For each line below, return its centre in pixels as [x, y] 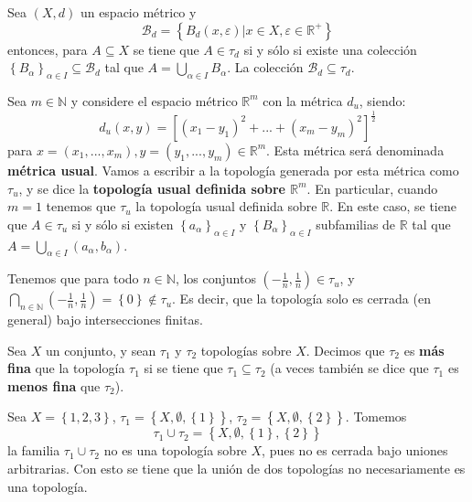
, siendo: [382, 100]
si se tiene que [183, 368]
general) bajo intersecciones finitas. [105, 320]
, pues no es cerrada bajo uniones [355, 450]
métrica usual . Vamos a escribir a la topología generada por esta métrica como [233, 170]
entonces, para [48, 49]
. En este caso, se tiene [393, 206]
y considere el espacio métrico [154, 100]
